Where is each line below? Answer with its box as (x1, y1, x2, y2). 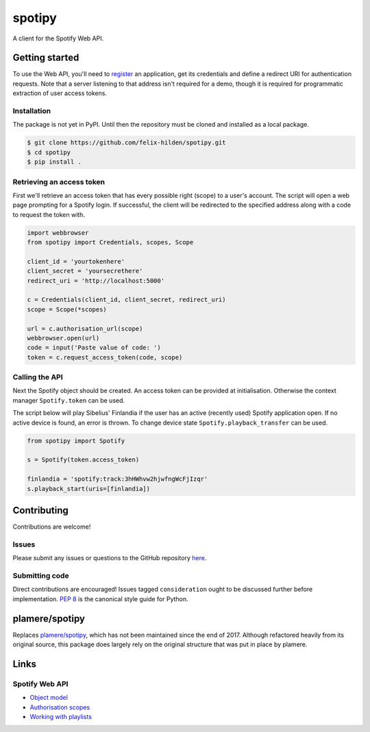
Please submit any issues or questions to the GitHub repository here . (12, 554, 207, 562)
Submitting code (12, 570, 69, 580)
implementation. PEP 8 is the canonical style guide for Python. (12, 594, 188, 603)
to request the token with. (12, 210, 86, 218)
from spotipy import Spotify (27, 437, 125, 444)
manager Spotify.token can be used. (12, 396, 125, 404)
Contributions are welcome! (12, 522, 91, 531)
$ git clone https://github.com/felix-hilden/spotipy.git (27, 139, 226, 147)
